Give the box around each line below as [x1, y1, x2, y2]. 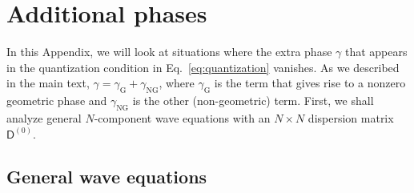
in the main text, [6, 74, 90, 91]
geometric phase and [6, 92, 107, 109]
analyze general [6, 109, 82, 126]
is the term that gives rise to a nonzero [214, 74, 406, 91]
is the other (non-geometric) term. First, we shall [132, 92, 374, 109]
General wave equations [6, 164, 207, 189]
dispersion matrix [307, 109, 394, 126]
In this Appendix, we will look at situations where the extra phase [6, 43, 332, 60]
